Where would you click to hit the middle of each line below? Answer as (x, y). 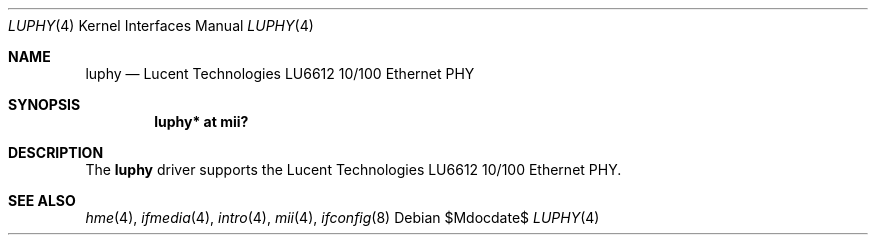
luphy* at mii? (201, 121)
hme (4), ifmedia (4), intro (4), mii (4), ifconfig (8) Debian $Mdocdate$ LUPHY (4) (342, 217)
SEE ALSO (42, 200)
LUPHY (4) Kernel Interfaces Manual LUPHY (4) (161, 25)
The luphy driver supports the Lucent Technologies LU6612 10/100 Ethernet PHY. (353, 169)
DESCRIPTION (56, 152)
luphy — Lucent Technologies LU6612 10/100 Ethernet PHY (280, 73)
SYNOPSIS (44, 104)
